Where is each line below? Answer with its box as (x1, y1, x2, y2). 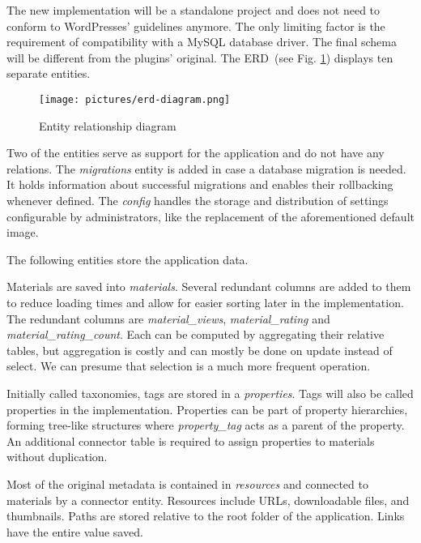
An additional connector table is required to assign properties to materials (6, 432, 375, 449)
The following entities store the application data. (6, 250, 249, 267)
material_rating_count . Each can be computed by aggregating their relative (6, 326, 385, 343)
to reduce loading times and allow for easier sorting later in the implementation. (6, 293, 404, 310)
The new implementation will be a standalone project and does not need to (6, 2, 381, 18)
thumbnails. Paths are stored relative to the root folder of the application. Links (6, 507, 405, 524)
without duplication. (6, 448, 108, 465)
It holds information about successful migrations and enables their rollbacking (6, 176, 393, 193)
